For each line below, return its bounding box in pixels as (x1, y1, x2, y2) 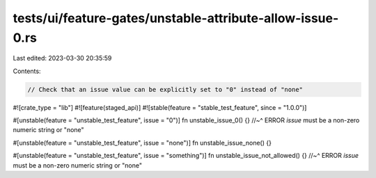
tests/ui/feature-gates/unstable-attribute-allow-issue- (13, 10, 339, 26)
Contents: (13, 67, 41, 75)
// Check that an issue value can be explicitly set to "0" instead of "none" (27, 86, 303, 93)
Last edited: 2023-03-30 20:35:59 (13, 54, 112, 63)
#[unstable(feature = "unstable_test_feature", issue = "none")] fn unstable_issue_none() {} (13, 138, 272, 147)
